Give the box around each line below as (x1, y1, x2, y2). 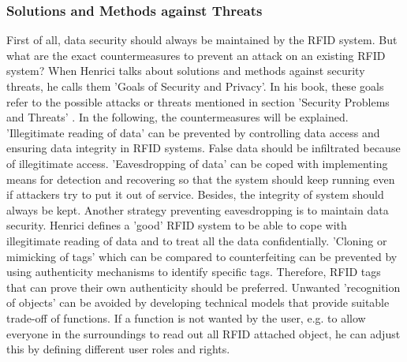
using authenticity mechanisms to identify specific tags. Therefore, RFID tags (6, 263, 381, 280)
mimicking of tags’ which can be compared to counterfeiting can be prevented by (6, 248, 398, 264)
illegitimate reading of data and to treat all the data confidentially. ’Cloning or (6, 232, 387, 248)
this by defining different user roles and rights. (6, 341, 230, 357)
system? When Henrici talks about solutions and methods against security (6, 62, 365, 79)
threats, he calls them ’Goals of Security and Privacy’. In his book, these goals (6, 78, 384, 94)
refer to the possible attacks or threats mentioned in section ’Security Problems (6, 93, 390, 110)
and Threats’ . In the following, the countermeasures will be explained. (6, 109, 349, 125)
